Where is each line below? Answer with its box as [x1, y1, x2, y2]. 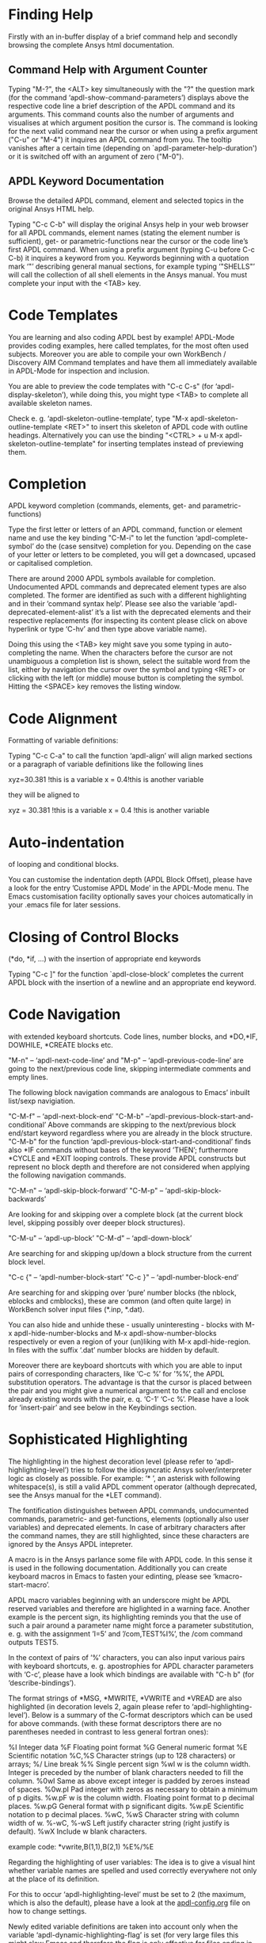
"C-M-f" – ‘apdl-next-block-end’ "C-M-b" [8, 1112, 144, 1121]
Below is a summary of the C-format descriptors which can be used [31, 1710, 253, 1720]
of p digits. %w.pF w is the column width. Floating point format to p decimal [8, 1793, 255, 1803]
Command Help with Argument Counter [8, 63, 208, 77]
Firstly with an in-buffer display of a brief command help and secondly [8, 32, 238, 41]
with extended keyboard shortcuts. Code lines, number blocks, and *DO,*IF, [8, 1032, 258, 1041]
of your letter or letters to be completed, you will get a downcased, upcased [8, 550, 256, 559]
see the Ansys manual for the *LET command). [8, 1491, 162, 1500]
